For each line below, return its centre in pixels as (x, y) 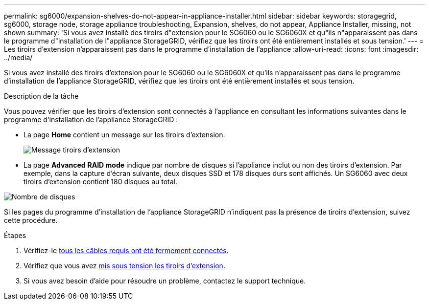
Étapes (15, 235)
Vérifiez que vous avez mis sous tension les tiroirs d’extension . (124, 266)
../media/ (18, 57)
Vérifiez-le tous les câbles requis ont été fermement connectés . (126, 250)
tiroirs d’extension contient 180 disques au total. (101, 182)
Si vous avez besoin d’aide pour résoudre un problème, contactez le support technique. (165, 281)
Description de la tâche (41, 96)
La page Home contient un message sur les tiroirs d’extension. (124, 135)
